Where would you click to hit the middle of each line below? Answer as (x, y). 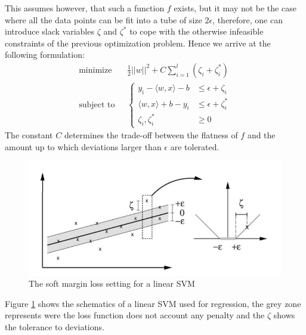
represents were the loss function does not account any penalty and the (135, 315)
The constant (29, 135)
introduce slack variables (50, 31)
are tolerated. (195, 146)
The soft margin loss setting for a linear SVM (112, 283)
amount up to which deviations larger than (83, 146)
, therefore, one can (248, 19)
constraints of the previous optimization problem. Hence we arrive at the (138, 43)
